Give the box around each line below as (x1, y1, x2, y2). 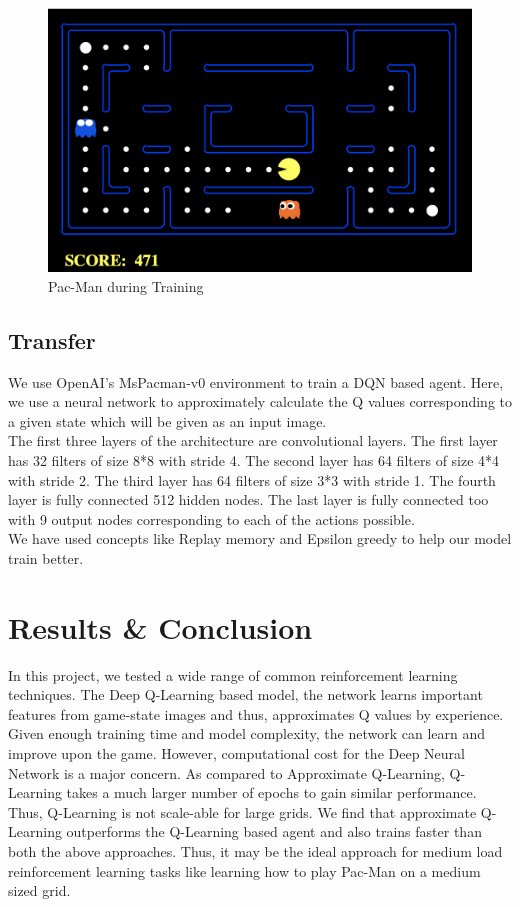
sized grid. (8, 880, 71, 901)
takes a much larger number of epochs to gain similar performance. (66, 782, 477, 803)
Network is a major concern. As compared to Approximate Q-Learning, (8, 762, 445, 783)
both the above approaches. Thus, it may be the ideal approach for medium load (8, 840, 503, 861)
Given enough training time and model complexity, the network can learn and (8, 723, 486, 744)
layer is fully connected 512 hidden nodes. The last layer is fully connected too (8, 489, 489, 510)
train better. (8, 547, 84, 568)
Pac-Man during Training (48, 275, 204, 296)
